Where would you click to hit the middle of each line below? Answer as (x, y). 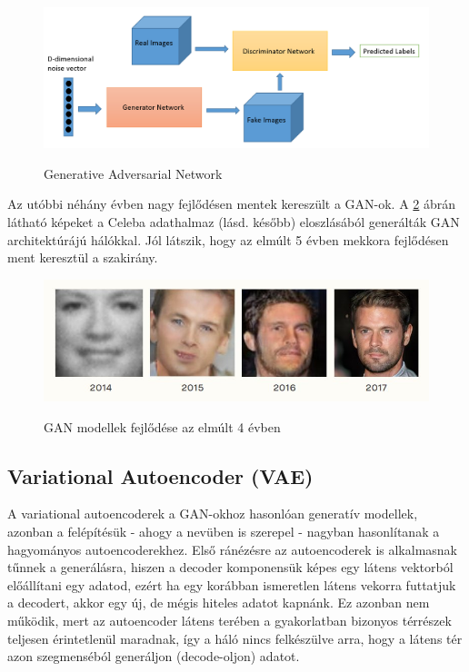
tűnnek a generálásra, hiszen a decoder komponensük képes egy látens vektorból (230, 567)
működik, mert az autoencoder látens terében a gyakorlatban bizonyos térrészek (230, 620)
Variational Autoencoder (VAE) (160, 475)
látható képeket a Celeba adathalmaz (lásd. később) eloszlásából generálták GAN (234, 222)
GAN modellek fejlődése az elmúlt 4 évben (162, 426)
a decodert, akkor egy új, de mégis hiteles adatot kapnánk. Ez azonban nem (219, 603)
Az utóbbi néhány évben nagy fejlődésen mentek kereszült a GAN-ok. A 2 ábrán (232, 204)
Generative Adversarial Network (133, 173)
